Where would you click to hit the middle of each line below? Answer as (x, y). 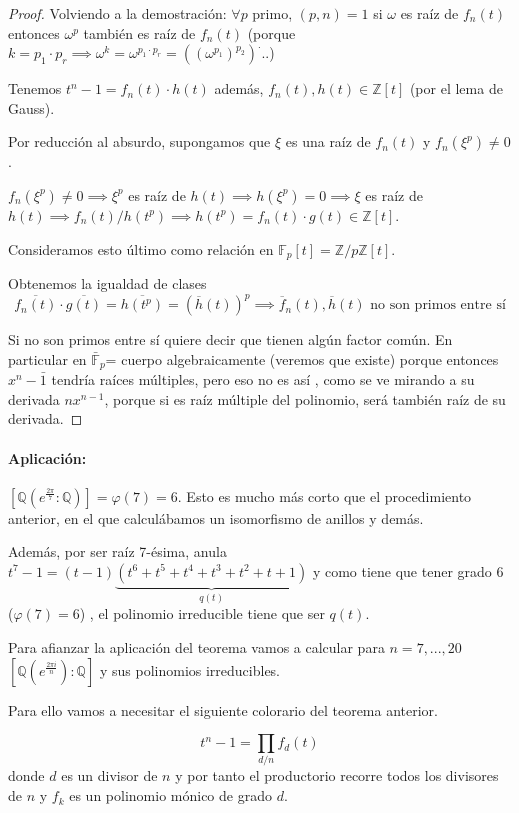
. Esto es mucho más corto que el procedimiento (324, 495)
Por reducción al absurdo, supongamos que (139, 141)
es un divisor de (109, 775)
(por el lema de (456, 88)
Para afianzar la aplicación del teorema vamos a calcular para (196, 646)
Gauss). (31, 107)
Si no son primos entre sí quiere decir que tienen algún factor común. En (230, 339)
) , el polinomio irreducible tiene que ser (202, 613)
